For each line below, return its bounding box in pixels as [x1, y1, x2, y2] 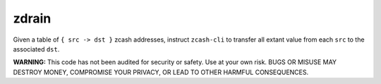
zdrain [13, 11, 52, 26]
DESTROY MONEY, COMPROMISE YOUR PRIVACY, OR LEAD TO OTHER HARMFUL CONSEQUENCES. [13, 68, 309, 76]
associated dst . [13, 44, 60, 53]
